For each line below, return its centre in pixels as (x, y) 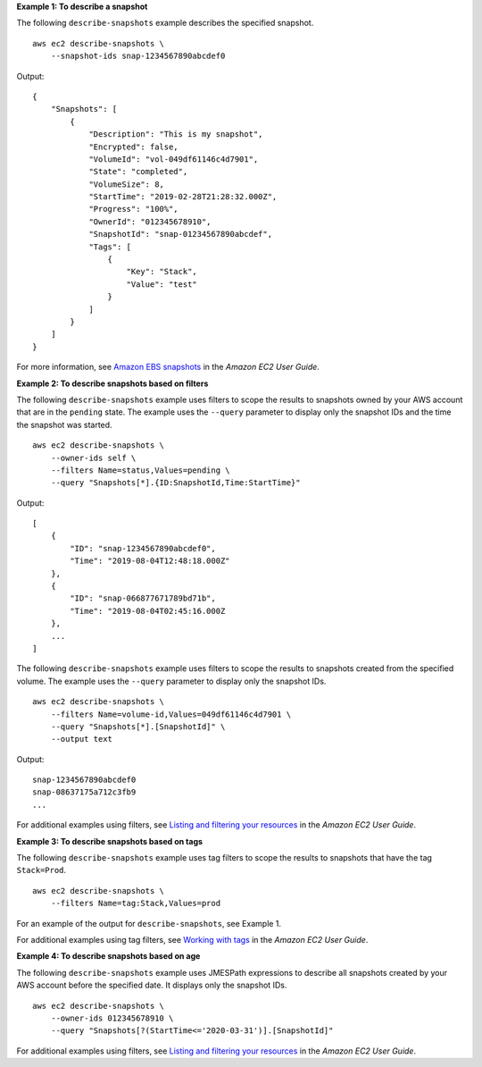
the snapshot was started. (64, 424)
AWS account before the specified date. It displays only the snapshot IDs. (152, 985)
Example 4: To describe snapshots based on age (108, 956)
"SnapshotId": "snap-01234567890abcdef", (180, 234)
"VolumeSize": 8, (127, 184)
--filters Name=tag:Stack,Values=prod (136, 903)
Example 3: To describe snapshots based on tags (110, 841)
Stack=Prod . (42, 870)
